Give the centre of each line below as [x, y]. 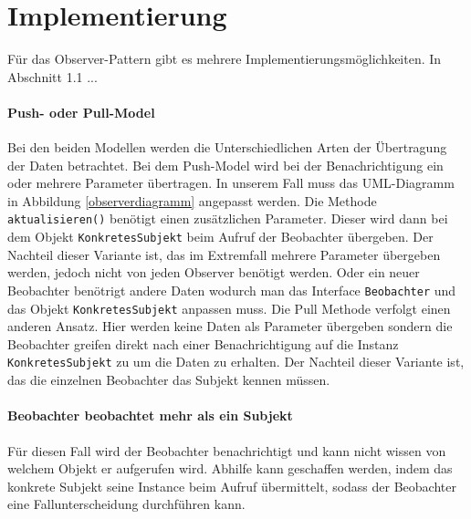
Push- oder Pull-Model [81, 112]
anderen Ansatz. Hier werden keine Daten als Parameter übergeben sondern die [230, 326]
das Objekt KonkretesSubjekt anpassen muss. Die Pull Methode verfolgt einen [229, 308]
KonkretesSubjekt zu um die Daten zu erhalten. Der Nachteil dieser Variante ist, [236, 362]
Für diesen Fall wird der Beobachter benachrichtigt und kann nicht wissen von [227, 450]
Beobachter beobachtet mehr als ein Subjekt [150, 415]
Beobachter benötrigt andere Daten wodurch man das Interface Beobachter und [232, 290]
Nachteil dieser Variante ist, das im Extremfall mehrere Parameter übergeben [224, 254]
